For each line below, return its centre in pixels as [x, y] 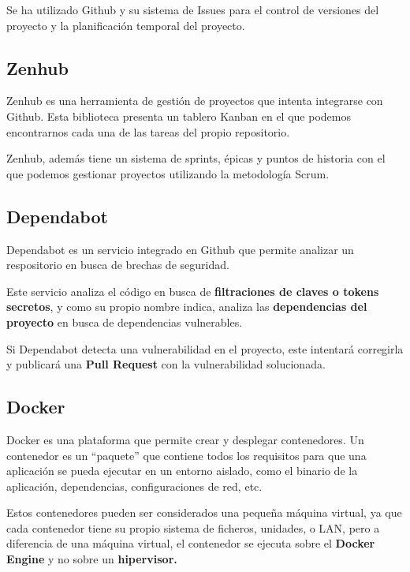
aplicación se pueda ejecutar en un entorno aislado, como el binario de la [182, 471]
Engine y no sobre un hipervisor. [92, 559]
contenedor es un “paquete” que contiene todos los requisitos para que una [186, 455]
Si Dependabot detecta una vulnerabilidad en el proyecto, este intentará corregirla [205, 348]
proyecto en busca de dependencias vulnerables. [125, 322]
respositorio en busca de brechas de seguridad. [118, 265]
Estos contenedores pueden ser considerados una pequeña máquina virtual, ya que [204, 512]
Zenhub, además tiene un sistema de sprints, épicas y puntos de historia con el [196, 158]
